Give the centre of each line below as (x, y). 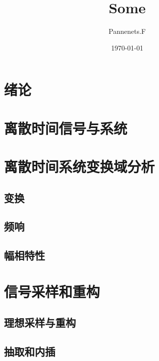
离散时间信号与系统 (66, 128)
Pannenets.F (127, 31)
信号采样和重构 (52, 291)
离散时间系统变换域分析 (79, 167)
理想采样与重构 (40, 322)
